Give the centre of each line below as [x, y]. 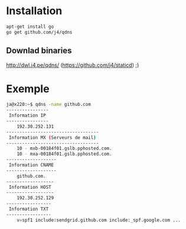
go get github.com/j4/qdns [39, 32]
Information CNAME [31, 165]
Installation [34, 11]
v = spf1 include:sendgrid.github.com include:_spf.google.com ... [99, 220]
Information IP [27, 116]
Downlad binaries [39, 51]
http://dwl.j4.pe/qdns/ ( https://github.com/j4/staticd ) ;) [73, 65]
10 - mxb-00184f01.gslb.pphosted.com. [64, 149]
